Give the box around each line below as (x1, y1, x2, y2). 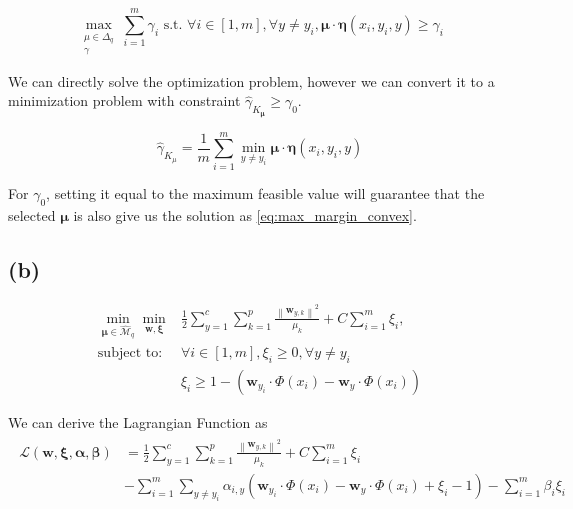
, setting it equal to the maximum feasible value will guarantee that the (46, 182, 485, 203)
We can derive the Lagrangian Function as (8, 411, 268, 432)
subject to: (97, 346, 163, 361)
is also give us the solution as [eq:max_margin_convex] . (73, 204, 417, 225)
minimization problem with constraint (8, 90, 241, 111)
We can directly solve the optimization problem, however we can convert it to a (8, 70, 495, 91)
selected (8, 204, 56, 225)
